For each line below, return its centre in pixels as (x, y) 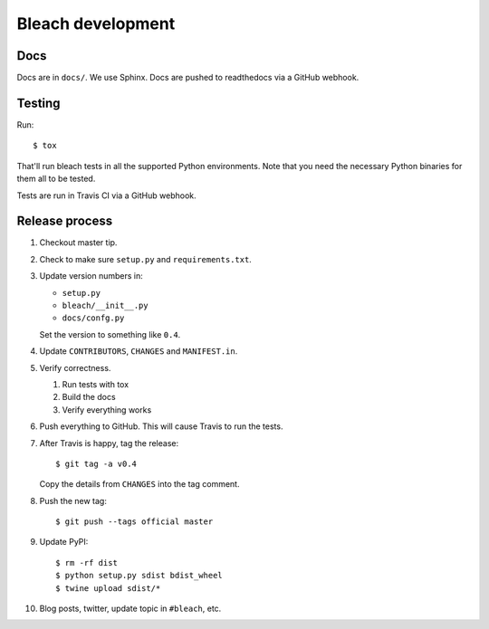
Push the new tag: (73, 500)
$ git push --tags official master (134, 522)
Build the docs (89, 397)
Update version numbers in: (91, 276)
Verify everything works (107, 410)
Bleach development (96, 24)
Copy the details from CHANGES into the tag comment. (139, 484)
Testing (38, 103)
